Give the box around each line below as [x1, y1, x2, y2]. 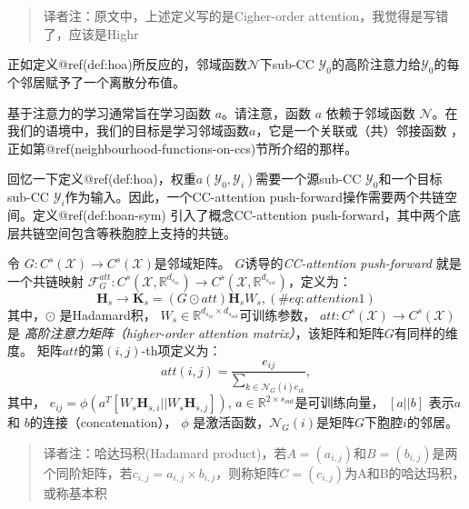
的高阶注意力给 [331, 55, 421, 74]
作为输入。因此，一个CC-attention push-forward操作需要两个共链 [65, 187, 445, 206]
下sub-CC [259, 55, 314, 74]
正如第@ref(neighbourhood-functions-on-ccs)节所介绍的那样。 [7, 138, 358, 157]
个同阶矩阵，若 [43, 463, 133, 482]
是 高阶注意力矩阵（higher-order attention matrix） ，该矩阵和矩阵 [7, 323, 384, 342]
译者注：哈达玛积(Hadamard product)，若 [43, 443, 287, 462]
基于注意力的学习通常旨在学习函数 [7, 103, 211, 122]
